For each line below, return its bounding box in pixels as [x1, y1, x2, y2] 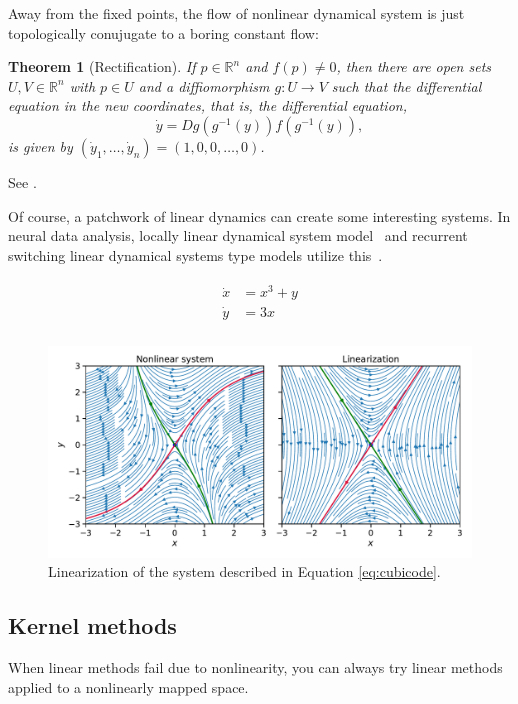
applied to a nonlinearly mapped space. [8, 676, 249, 697]
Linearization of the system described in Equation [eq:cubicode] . [48, 561, 441, 582]
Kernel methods [8, 610, 177, 641]
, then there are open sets [336, 56, 492, 77]
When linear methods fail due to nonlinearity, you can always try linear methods [8, 657, 503, 678]
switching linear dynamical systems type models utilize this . [8, 244, 383, 265]
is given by [8, 135, 73, 156]
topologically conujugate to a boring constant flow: [8, 22, 319, 43]
